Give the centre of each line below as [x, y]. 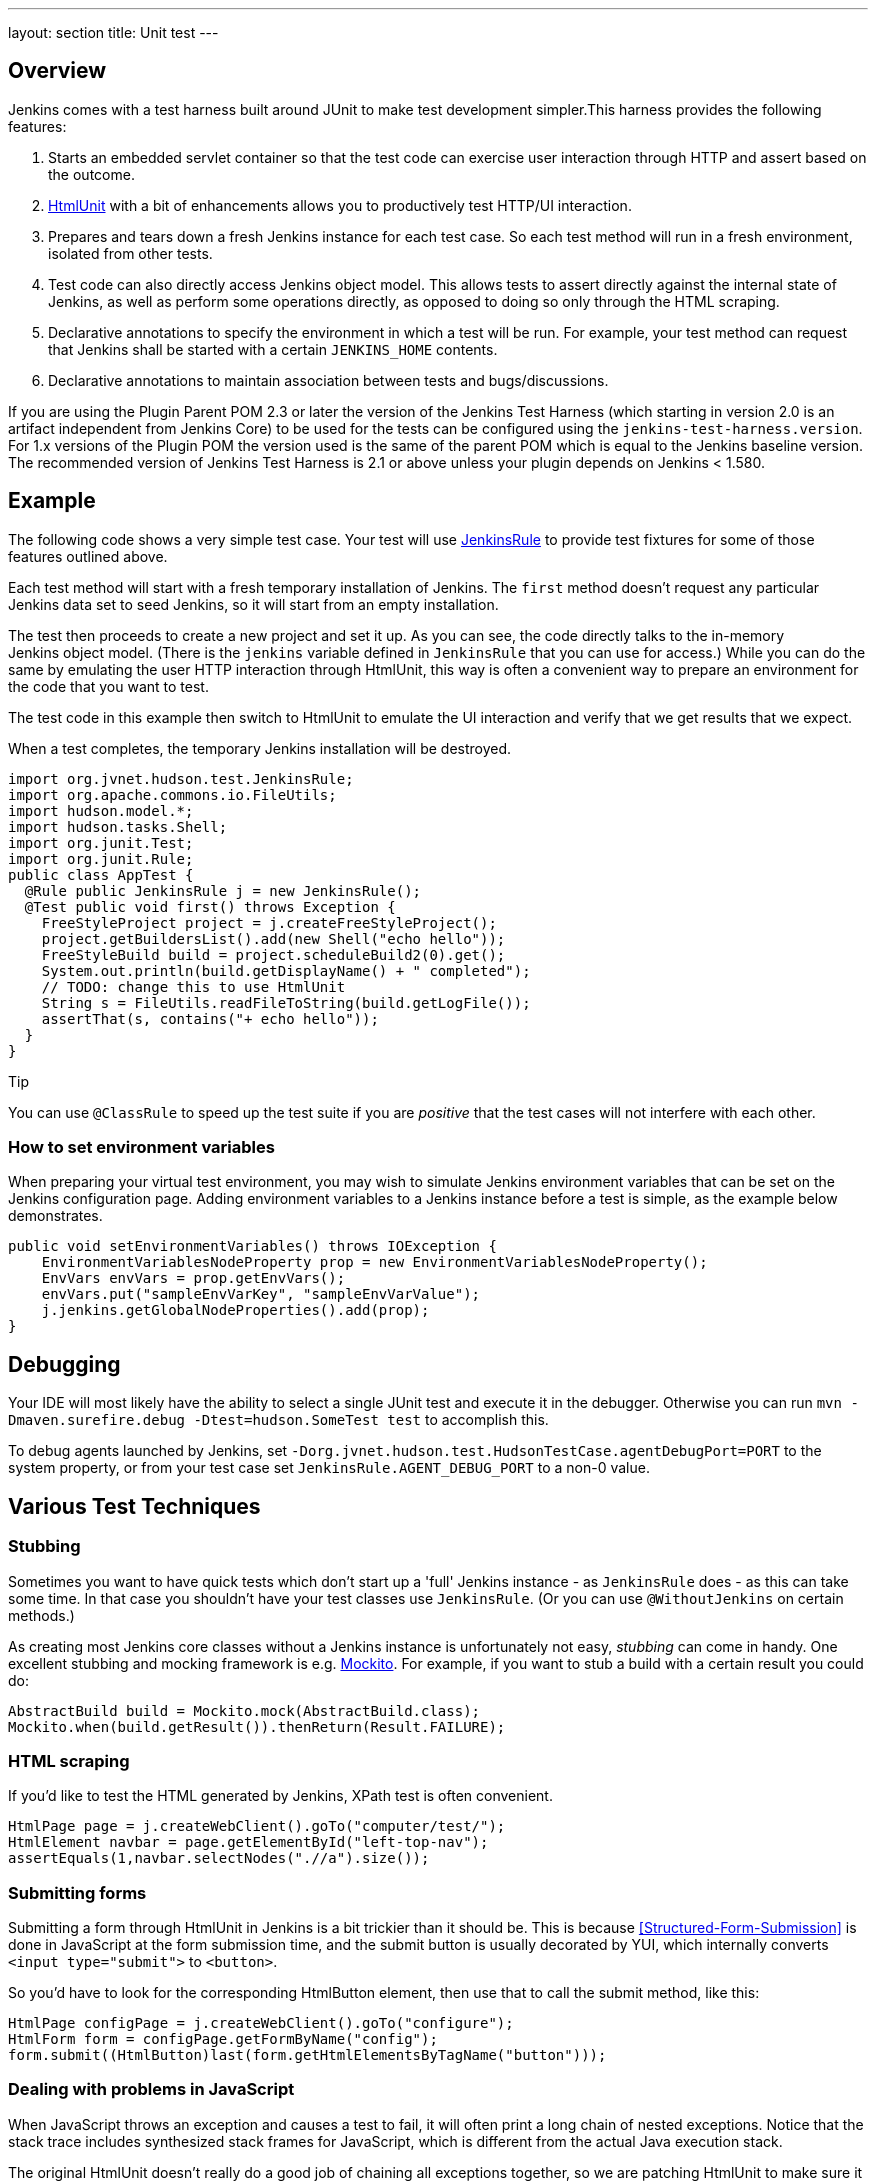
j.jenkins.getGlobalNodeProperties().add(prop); [235, 1310]
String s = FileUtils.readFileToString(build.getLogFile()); [286, 1002]
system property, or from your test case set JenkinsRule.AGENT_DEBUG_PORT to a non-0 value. [329, 1468]
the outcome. [91, 174]
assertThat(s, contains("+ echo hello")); [210, 1018]
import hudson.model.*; [101, 810]
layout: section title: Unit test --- [113, 32]
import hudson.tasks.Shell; [118, 826]
